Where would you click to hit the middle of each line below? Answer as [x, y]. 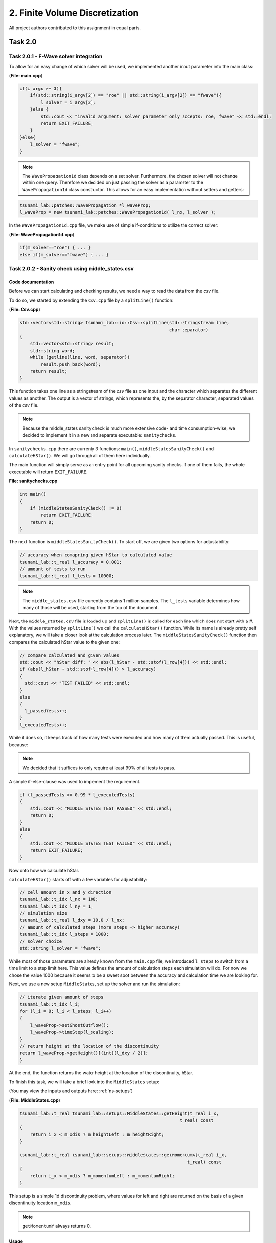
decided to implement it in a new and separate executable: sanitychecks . [99, 435]
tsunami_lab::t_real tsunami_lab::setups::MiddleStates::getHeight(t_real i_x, [119, 1113]
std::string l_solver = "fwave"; [60, 948]
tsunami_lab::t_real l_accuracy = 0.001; [71, 562]
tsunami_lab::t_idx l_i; [50, 1004]
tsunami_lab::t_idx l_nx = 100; [59, 899]
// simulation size [43, 913]
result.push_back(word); [71, 364]
